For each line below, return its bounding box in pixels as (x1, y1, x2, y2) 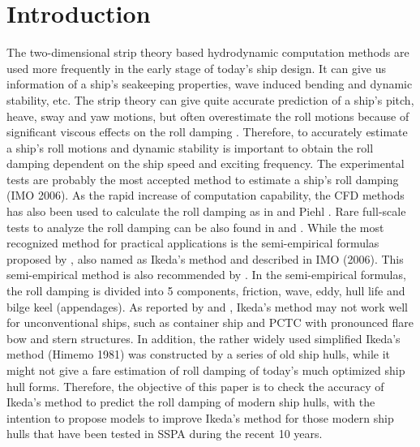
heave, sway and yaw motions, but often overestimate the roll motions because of (6, 107, 409, 124)
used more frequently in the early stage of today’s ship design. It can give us (6, 59, 387, 76)
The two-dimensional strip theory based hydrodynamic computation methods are (6, 44, 409, 61)
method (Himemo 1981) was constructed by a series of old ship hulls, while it (6, 346, 391, 363)
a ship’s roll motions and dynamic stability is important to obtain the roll (6, 139, 374, 156)
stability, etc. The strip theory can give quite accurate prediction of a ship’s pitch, (6, 91, 414, 108)
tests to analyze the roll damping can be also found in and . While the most (6, 218, 384, 235)
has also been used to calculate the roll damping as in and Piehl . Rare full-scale (6, 203, 406, 220)
